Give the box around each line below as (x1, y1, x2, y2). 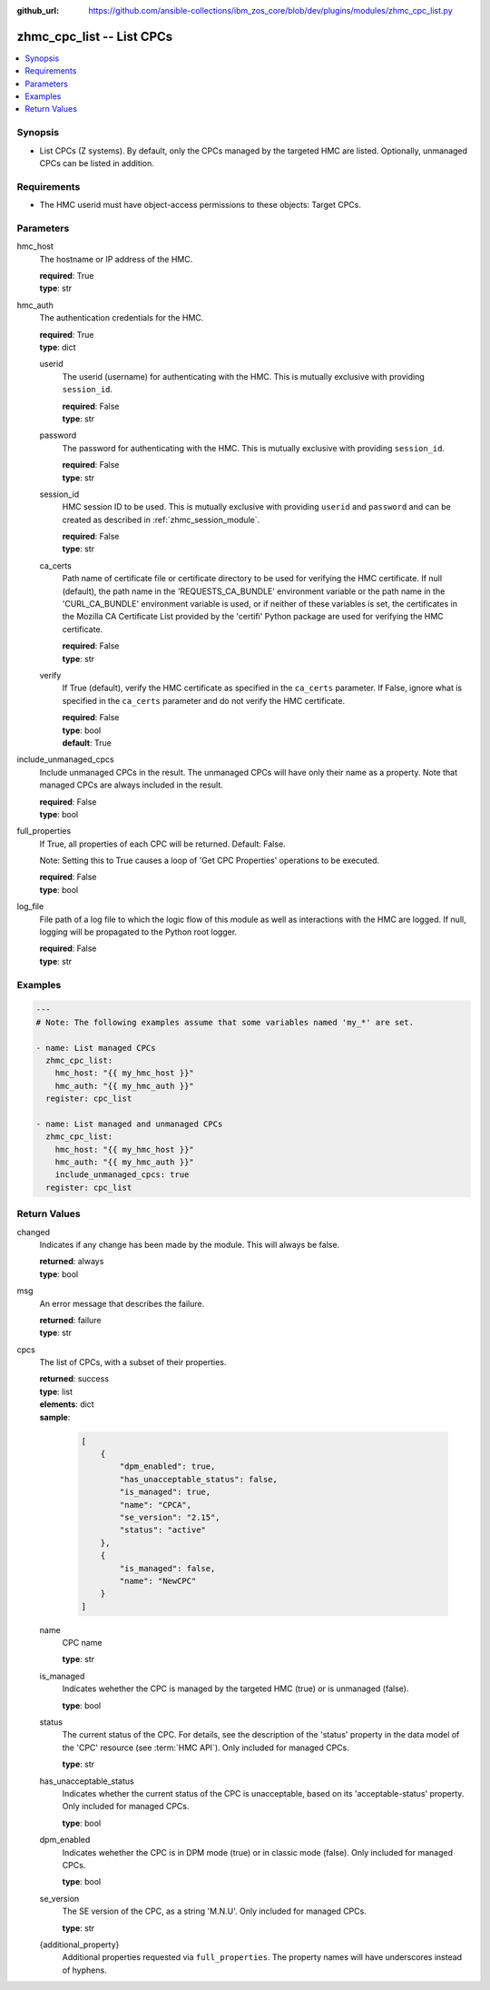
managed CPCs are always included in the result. (39, 779, 224, 790)
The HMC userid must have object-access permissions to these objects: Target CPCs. (39, 200, 362, 211)
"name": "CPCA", (119, 1500, 192, 1510)
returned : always (39, 1256, 104, 1267)
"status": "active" (119, 1525, 206, 1535)
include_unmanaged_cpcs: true (54, 1170, 190, 1180)
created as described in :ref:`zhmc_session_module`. (62, 514, 260, 525)
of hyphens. (62, 1965, 108, 1975)
